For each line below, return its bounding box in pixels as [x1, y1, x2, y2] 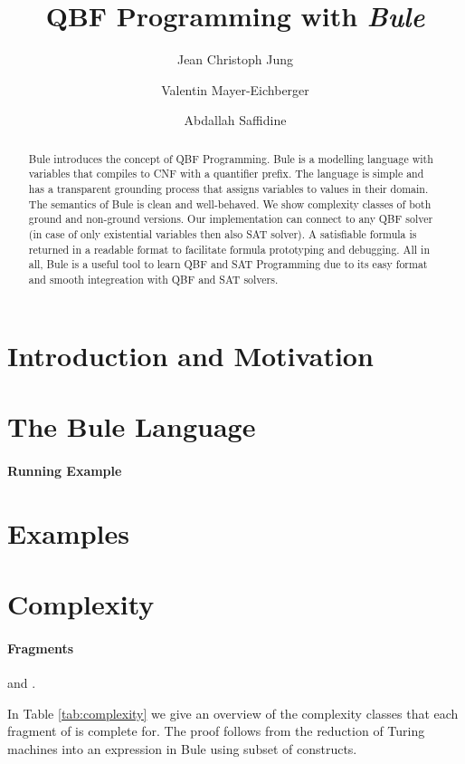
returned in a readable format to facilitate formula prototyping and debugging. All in [28, 241, 430, 256]
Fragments [7, 638, 74, 657]
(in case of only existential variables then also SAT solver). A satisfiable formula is [28, 226, 417, 241]
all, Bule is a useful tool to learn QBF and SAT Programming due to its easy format [28, 256, 428, 272]
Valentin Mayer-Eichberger [161, 80, 309, 99]
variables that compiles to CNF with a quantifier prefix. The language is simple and [28, 166, 424, 181]
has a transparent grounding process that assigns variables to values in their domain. [28, 181, 429, 197]
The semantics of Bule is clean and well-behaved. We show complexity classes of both [28, 196, 432, 211]
